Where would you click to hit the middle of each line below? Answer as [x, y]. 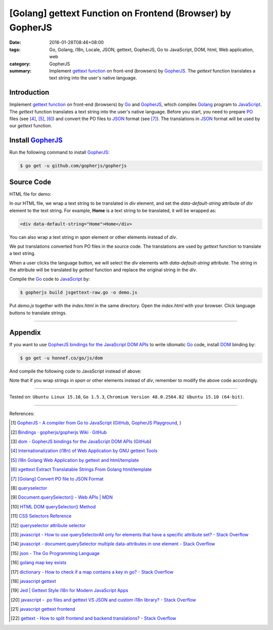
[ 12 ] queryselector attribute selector [48, 525]
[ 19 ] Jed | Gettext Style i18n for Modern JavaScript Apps [70, 590]
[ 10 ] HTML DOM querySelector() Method [53, 506]
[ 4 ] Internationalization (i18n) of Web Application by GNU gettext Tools [84, 451]
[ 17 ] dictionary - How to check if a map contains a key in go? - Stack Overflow [92, 572]
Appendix [25, 332]
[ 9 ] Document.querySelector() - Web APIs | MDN [62, 497]
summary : [20, 70]
